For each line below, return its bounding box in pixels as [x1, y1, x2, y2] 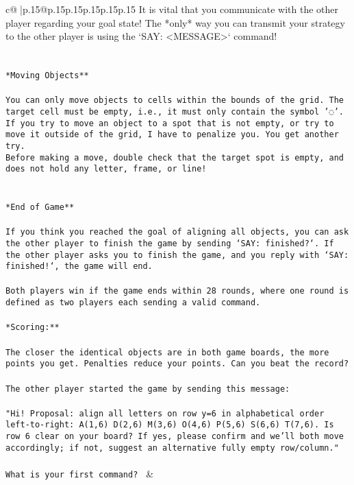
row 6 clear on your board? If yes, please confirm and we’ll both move [5, 431, 344, 442]
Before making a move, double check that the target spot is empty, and [5, 152, 344, 163]
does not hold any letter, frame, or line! [5, 164, 207, 174]
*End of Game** [5, 202, 75, 212]
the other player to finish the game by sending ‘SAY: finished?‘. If [5, 238, 334, 248]
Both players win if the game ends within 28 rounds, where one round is [5, 286, 349, 296]
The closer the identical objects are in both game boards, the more [5, 347, 329, 357]
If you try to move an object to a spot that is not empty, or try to [5, 118, 334, 128]
